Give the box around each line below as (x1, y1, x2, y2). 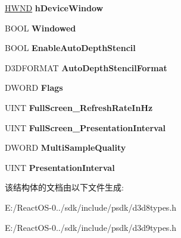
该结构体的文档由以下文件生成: (5, 181, 124, 193)
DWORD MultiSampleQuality (5, 141, 126, 154)
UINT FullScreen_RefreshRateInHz (5, 101, 153, 113)
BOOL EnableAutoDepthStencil (5, 42, 136, 54)
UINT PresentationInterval (5, 161, 115, 173)
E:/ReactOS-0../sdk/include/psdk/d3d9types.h (5, 221, 177, 233)
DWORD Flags (5, 81, 63, 94)
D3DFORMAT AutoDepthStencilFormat (5, 61, 167, 74)
